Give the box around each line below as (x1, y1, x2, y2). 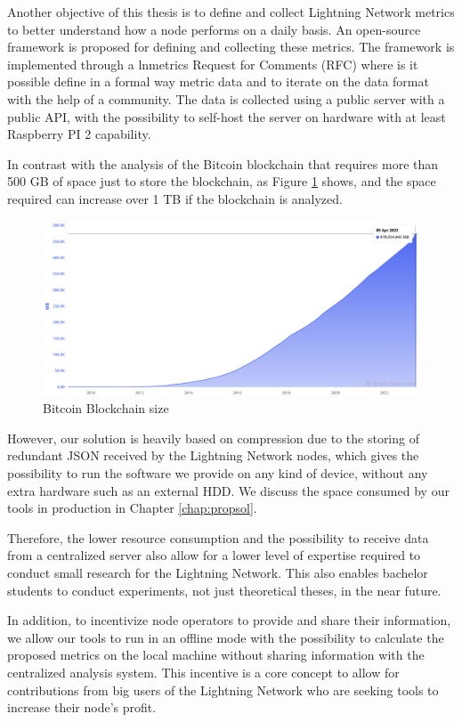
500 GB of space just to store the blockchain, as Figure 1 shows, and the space (7, 172, 436, 191)
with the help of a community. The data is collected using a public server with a (7, 89, 445, 108)
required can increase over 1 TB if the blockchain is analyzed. (7, 189, 343, 207)
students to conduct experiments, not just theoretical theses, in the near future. (7, 580, 442, 599)
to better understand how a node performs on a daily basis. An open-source (7, 20, 421, 38)
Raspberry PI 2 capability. (7, 125, 151, 143)
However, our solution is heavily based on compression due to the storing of (7, 428, 419, 447)
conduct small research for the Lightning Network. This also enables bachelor (7, 563, 428, 581)
